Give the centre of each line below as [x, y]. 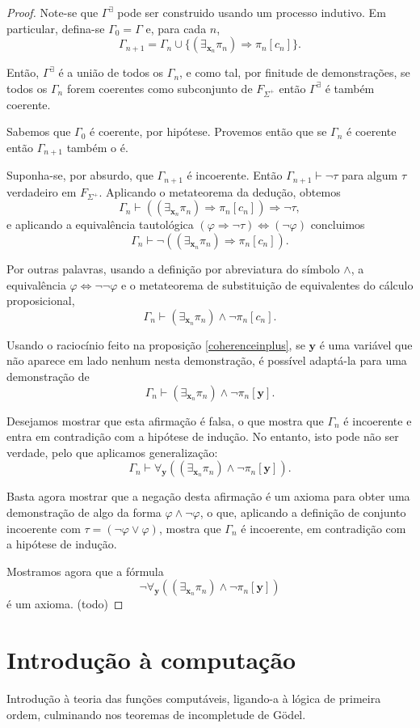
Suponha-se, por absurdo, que [80, 175]
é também [350, 88]
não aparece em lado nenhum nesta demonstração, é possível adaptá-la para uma [207, 360]
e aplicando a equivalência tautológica [100, 224]
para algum [370, 175]
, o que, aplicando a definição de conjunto [303, 512]
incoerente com [44, 528]
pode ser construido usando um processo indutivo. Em [252, 12]
